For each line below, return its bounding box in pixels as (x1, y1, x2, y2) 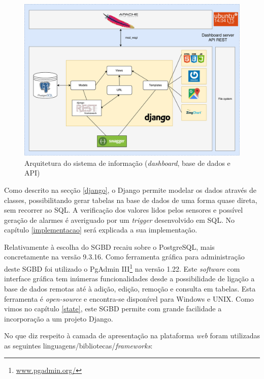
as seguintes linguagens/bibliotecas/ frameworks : (4, 340, 153, 351)
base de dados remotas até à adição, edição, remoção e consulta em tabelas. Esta (4, 283, 256, 294)
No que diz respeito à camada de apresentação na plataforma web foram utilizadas (4, 330, 260, 341)
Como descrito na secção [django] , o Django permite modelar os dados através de (4, 184, 256, 195)
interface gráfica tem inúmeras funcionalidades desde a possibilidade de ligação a (4, 273, 255, 284)
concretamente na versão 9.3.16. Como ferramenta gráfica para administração (4, 251, 245, 262)
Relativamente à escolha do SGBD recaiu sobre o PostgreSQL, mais (4, 241, 215, 252)
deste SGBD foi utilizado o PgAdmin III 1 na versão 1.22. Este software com (4, 262, 240, 274)
